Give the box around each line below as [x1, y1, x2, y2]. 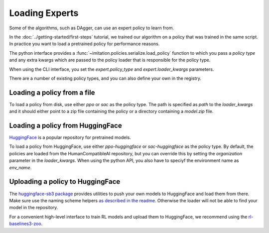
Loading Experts [9, 7, 79, 18]
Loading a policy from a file [9, 88, 95, 97]
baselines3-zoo [9, 221, 42, 227]
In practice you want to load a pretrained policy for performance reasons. [9, 41, 160, 47]
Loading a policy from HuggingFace [9, 121, 122, 129]
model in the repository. [9, 205, 58, 211]
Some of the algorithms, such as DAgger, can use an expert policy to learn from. [9, 25, 174, 31]
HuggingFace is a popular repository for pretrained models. [9, 134, 132, 140]
